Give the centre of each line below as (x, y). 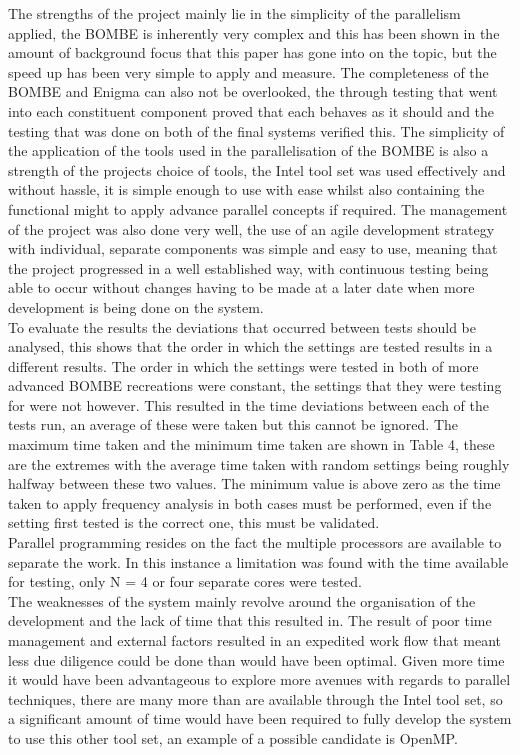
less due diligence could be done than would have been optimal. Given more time (256, 659)
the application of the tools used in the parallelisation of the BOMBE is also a (248, 150)
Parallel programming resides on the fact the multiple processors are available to (255, 542)
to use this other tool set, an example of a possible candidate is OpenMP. (233, 737)
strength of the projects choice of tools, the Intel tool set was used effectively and (257, 169)
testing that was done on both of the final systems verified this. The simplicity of (256, 130)
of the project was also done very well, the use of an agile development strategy (251, 228)
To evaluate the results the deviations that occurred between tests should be (242, 326)
